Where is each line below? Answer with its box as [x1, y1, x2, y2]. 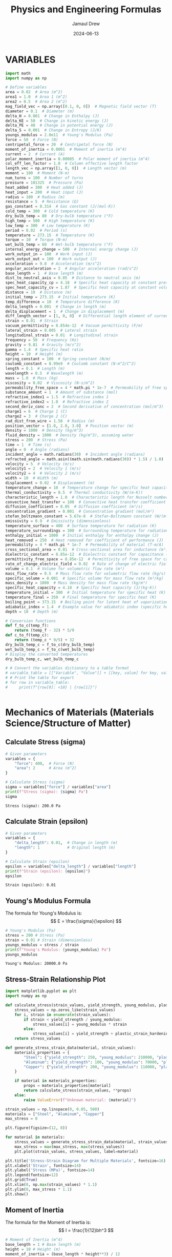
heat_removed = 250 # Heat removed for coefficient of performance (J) [5, 537, 164, 543]
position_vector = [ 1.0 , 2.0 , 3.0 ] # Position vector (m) [5, 423, 134, 429]
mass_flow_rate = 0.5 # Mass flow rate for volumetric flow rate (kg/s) [5, 571, 166, 576]
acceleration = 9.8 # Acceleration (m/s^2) [5, 261, 102, 266]
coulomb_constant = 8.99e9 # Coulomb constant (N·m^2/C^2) [5, 361, 137, 367]
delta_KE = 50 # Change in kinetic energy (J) [5, 118, 109, 124]
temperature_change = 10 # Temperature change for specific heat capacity [5, 485, 170, 490]
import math [5, 71, 31, 76]
